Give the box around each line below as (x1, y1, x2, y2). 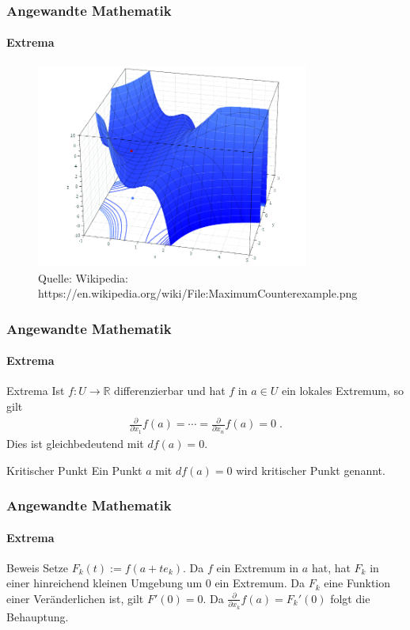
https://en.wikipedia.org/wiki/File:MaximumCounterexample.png (38, 285, 358, 302)
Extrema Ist (6, 382, 65, 399)
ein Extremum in (216, 559, 299, 575)
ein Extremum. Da (214, 575, 305, 591)
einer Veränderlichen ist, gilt (6, 590, 144, 606)
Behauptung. (6, 608, 69, 624)
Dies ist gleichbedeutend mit (6, 435, 144, 451)
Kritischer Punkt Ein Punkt (6, 461, 142, 478)
